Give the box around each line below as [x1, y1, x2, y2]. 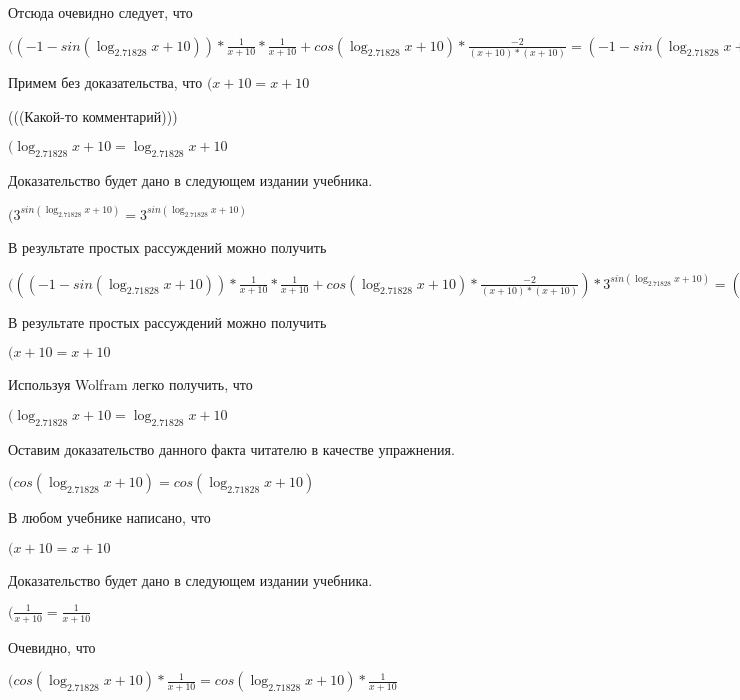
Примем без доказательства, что [8, 71, 203, 92]
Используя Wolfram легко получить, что [8, 374, 253, 395]
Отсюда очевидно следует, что [8, 2, 193, 22]
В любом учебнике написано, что [8, 507, 211, 528]
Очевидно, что [8, 636, 96, 657]
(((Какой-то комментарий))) [8, 105, 178, 126]
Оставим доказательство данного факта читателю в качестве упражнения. [8, 438, 455, 459]
